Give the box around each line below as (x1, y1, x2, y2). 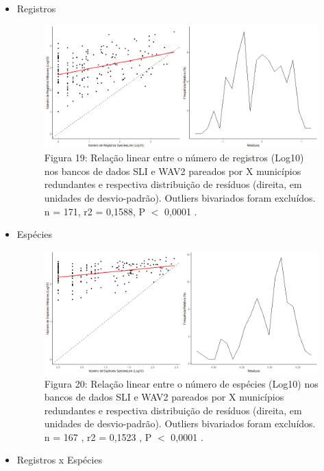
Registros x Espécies (16, 453, 103, 467)
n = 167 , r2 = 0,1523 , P (44, 429, 152, 444)
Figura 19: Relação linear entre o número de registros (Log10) (44, 150, 304, 165)
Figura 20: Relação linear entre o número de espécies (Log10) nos (44, 376, 319, 390)
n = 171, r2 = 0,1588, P (44, 204, 146, 218)
